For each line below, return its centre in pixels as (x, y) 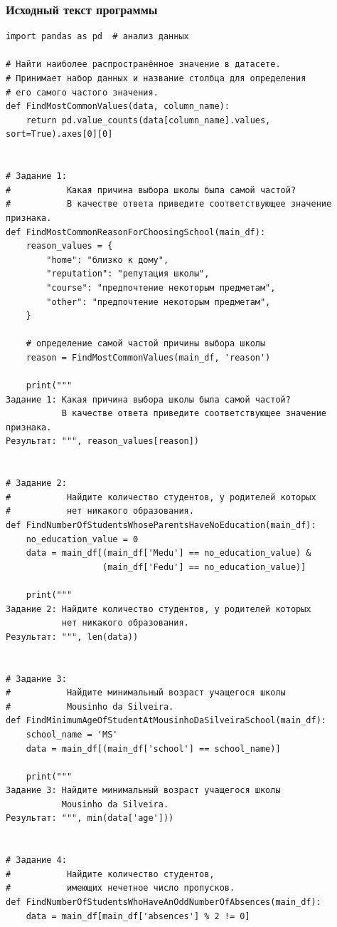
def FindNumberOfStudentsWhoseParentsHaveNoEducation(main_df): (161, 525)
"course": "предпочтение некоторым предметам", (161, 288)
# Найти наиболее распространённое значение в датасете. (143, 64)
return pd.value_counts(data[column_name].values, (148, 120)
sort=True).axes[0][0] (59, 134)
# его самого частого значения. (82, 92)
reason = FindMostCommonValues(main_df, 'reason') (148, 357)
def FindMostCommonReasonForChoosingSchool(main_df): (136, 232)
